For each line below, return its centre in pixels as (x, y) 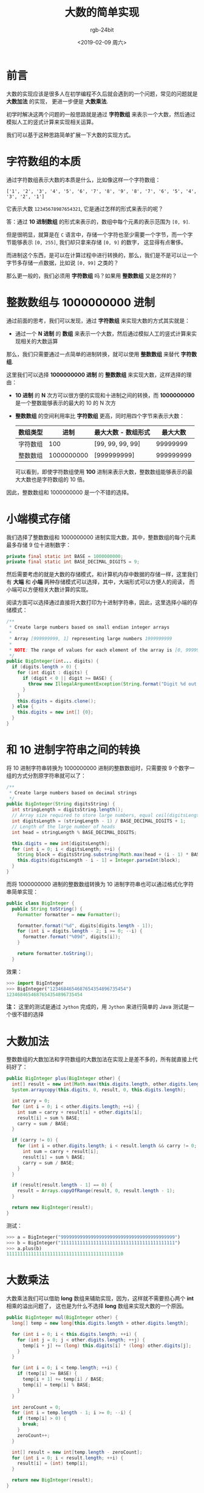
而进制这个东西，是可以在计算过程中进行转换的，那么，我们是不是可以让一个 (102, 255)
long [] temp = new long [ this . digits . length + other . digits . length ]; (100, 1323)
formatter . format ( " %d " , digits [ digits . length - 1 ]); (85, 926)
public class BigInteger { (40, 903)
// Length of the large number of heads (63, 827)
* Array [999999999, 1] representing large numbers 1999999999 (90, 638)
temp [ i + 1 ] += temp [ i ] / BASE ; (63, 1379)
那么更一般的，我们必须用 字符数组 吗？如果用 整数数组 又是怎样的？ (92, 275)
